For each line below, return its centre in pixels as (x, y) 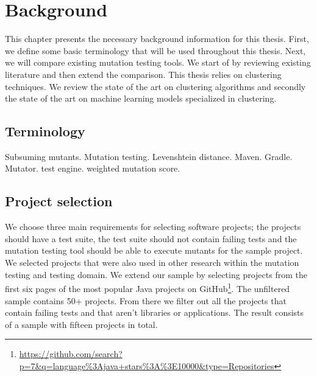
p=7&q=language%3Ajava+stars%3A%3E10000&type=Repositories (147, 365)
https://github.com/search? (71, 354)
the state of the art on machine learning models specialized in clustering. (141, 98)
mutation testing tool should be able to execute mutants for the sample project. (154, 250)
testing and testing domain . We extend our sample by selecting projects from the (156, 274)
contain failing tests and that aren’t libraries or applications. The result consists (155, 312)
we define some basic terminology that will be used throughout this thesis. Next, (155, 50)
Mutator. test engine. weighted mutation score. (93, 168)
